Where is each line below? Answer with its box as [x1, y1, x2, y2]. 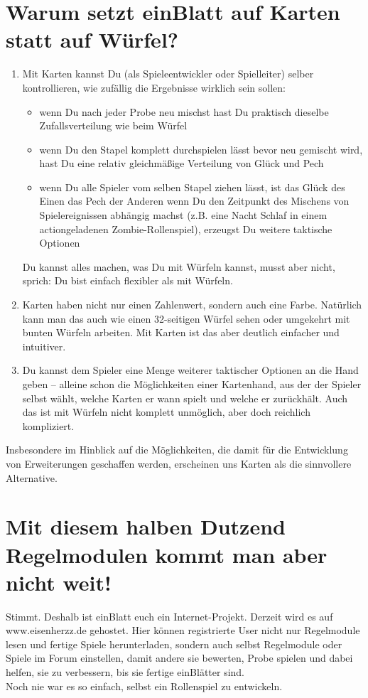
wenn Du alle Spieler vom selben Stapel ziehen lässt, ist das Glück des [39, 179, 345, 194]
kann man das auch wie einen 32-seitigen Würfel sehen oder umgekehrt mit [22, 311, 350, 326]
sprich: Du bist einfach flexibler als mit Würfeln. [22, 273, 233, 288]
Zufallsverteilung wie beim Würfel [39, 118, 188, 133]
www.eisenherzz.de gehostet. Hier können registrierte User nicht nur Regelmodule [6, 623, 360, 638]
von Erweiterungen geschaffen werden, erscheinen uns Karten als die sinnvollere [6, 456, 352, 471]
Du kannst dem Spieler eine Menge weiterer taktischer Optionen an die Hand [22, 363, 359, 377]
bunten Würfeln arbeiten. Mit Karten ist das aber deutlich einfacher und [22, 325, 340, 340]
